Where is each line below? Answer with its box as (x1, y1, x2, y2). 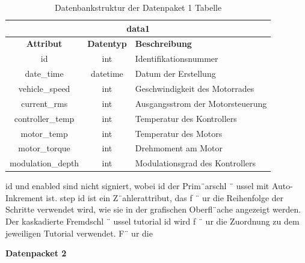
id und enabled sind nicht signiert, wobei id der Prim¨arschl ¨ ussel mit (5, 180, 270, 192)
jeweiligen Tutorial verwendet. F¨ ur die (5, 226, 153, 239)
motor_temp (20, 127, 68, 139)
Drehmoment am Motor (135, 142, 223, 154)
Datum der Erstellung (135, 67, 216, 80)
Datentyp (87, 37, 127, 50)
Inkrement (5, 191, 43, 204)
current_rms (20, 97, 68, 109)
